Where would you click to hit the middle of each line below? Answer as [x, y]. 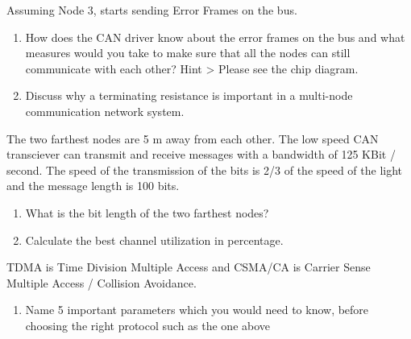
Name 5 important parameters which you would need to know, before [197, 310]
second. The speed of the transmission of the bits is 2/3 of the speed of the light [205, 169]
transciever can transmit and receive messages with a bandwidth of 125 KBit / [201, 154]
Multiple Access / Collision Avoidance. [102, 282]
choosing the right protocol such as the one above [148, 325]
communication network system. [105, 111]
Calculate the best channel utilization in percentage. [154, 240]
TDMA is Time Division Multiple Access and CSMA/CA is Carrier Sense [189, 267]
